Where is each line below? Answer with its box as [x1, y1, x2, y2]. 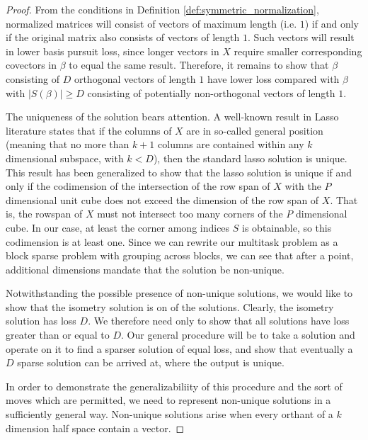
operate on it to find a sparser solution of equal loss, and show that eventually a [6, 341, 353, 356]
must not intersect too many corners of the [97, 206, 283, 221]
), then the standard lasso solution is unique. [153, 150, 347, 165]
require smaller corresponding [234, 43, 362, 58]
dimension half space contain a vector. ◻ [6, 420, 185, 435]
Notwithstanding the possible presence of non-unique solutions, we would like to [6, 286, 353, 300]
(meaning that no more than [6, 137, 130, 152]
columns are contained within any [158, 137, 304, 152]
